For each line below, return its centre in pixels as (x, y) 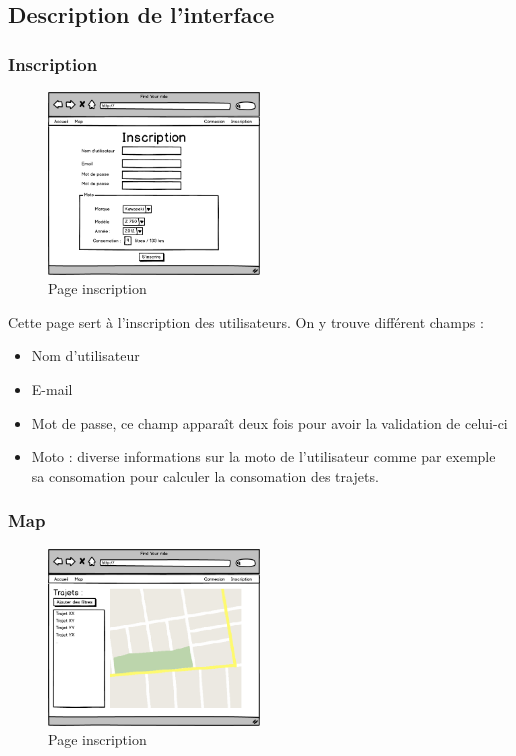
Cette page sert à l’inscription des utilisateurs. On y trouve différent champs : (246, 321)
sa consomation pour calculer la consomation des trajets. (205, 475)
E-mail (52, 389)
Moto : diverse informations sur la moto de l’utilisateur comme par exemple (263, 456)
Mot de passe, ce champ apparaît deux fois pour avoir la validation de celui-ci (269, 422)
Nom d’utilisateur (85, 355)
